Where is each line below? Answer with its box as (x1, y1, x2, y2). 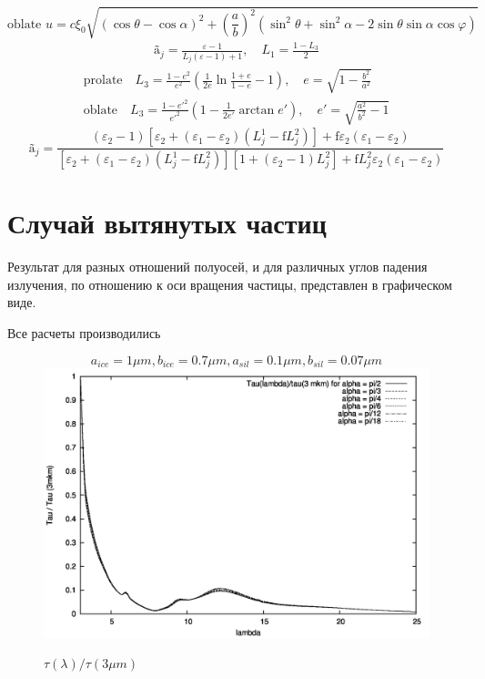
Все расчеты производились (7, 324, 161, 343)
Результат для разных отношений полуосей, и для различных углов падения (7, 257, 428, 276)
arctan (238, 103, 275, 117)
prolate (83, 74, 123, 87)
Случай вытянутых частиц (7, 204, 327, 242)
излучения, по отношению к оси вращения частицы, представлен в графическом (7, 274, 452, 293)
